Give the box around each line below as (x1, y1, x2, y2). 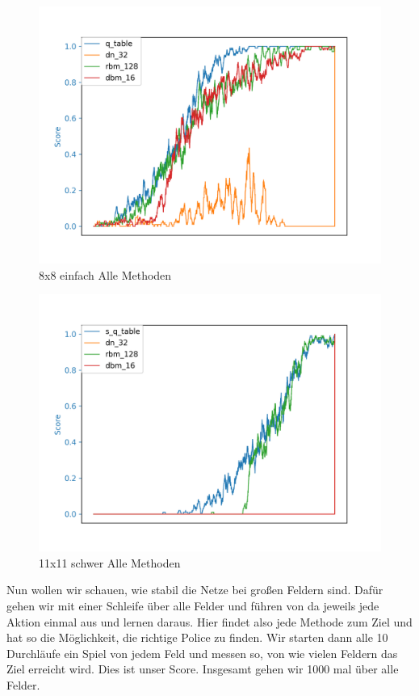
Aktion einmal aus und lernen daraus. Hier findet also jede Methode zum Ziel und (6, 613, 413, 630)
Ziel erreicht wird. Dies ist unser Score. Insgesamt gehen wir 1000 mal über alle (6, 660, 399, 677)
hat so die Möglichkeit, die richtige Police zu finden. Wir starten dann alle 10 (6, 629, 388, 646)
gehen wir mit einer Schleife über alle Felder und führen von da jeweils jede (6, 597, 379, 614)
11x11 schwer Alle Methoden (39, 554, 181, 571)
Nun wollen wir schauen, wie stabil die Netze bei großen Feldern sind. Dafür (6, 581, 383, 598)
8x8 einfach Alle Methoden (39, 266, 172, 283)
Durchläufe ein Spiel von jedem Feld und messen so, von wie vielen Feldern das (6, 644, 398, 661)
